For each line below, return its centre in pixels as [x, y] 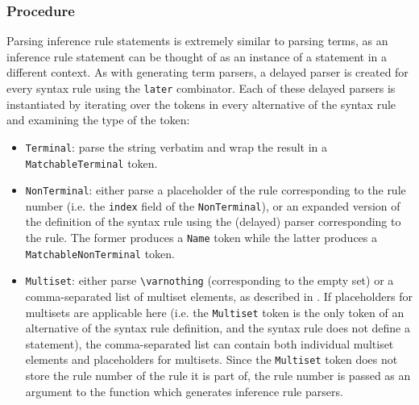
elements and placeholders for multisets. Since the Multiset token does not [212, 359]
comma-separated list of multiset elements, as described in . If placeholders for [219, 296]
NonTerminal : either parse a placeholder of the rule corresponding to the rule [216, 190]
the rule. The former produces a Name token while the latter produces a [201, 238]
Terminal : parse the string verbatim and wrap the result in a [176, 146]
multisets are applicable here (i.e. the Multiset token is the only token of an [215, 312]
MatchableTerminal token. [91, 163]
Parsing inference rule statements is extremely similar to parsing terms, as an [197, 41]
